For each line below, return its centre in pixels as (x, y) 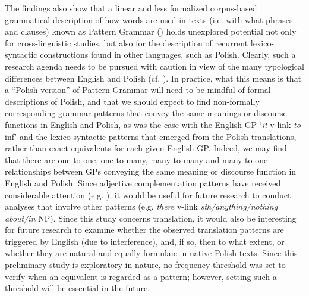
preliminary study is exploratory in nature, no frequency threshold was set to (145, 265)
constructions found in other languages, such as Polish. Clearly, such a (168, 54)
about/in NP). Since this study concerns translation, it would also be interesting (151, 218)
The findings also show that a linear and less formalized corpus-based (131, 8)
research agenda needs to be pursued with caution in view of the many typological (154, 66)
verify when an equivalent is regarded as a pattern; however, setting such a (141, 276)
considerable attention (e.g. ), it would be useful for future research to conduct (148, 194)
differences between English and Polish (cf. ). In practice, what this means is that (153, 78)
